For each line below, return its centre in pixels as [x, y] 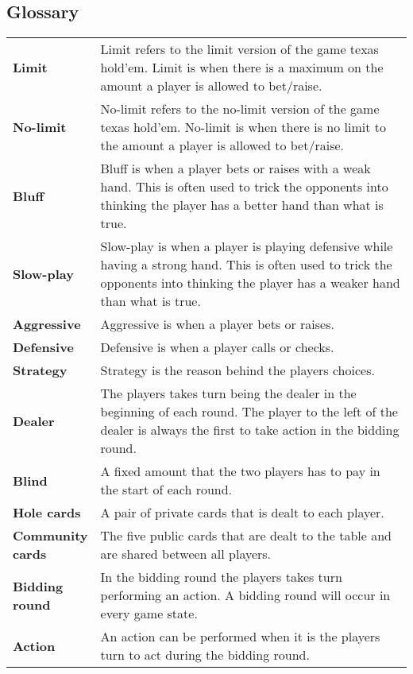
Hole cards [47, 513]
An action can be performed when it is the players [240, 637]
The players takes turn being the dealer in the [228, 393]
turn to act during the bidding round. [205, 655]
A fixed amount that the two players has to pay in [240, 471]
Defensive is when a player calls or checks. [217, 347]
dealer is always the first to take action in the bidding [250, 430]
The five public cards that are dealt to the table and [246, 536]
